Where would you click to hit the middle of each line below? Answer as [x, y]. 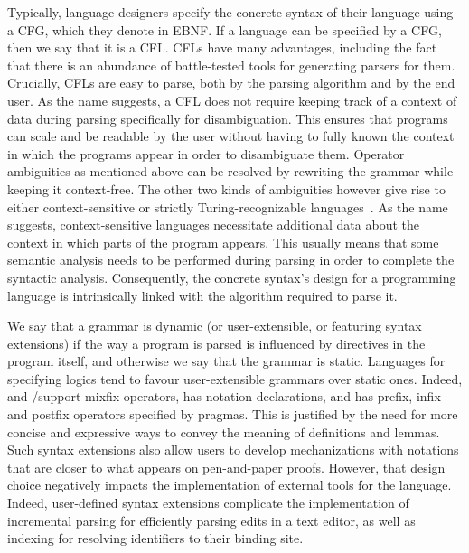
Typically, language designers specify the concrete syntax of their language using [230, 12]
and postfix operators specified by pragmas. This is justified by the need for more [233, 414]
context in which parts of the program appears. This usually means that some [223, 242]
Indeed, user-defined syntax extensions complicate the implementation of [208, 503]
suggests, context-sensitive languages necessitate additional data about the [213, 225]
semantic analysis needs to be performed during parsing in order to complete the [231, 260]
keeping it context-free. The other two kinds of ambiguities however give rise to [226, 188]
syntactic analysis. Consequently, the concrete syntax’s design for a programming [232, 277]
